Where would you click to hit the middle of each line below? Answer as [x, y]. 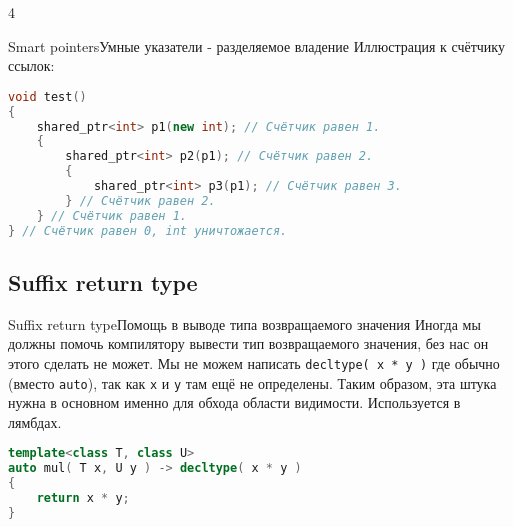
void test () [47, 96]
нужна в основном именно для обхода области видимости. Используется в [234, 402]
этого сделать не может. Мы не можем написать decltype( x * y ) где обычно [254, 362]
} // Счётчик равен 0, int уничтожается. [148, 230]
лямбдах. [35, 421]
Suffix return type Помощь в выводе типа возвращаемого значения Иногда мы [244, 323]
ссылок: [31, 65]
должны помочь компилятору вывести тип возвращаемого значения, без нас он [248, 343]
